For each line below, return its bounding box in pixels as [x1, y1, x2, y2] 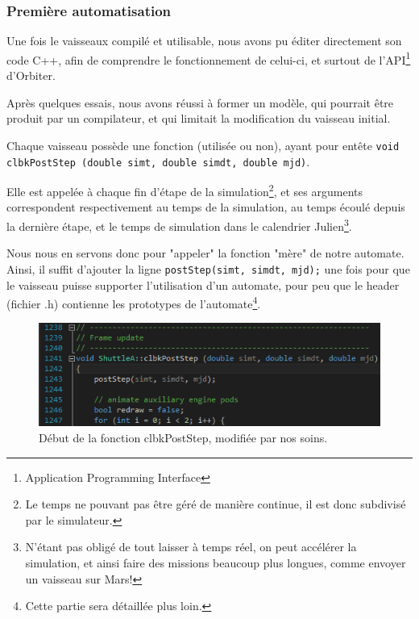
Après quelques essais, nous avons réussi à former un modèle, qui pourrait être [6, 94, 394, 111]
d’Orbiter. [6, 67, 56, 84]
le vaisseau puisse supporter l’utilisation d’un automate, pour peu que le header [6, 276, 400, 293]
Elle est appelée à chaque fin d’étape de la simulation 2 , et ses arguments [6, 181, 363, 199]
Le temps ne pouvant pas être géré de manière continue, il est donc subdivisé [25, 496, 406, 512]
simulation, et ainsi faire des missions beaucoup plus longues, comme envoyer [25, 554, 406, 571]
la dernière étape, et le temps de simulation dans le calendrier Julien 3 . [6, 215, 352, 234]
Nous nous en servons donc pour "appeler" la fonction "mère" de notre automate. [6, 245, 404, 261]
